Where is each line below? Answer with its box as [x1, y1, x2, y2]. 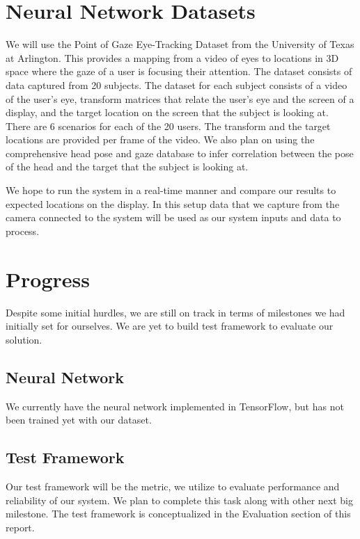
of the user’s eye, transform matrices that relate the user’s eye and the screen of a [6, 91, 354, 106]
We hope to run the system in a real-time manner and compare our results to [6, 183, 336, 198]
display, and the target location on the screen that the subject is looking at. [6, 105, 329, 120]
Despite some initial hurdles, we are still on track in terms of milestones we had [6, 305, 345, 319]
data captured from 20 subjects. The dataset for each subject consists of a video [6, 77, 347, 92]
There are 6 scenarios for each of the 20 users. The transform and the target [6, 118, 331, 133]
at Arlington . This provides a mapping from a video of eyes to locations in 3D [6, 50, 339, 65]
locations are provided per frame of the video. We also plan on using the [6, 132, 315, 147]
